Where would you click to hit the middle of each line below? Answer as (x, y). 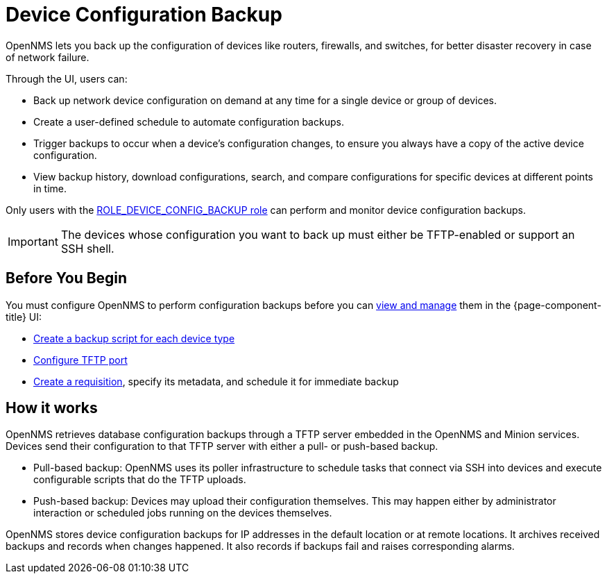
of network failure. (48, 57)
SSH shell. (87, 248)
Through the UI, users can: (67, 78)
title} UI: (24, 317)
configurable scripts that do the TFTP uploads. (140, 480)
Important (33, 241)
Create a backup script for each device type (134, 338)
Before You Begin (67, 278)
